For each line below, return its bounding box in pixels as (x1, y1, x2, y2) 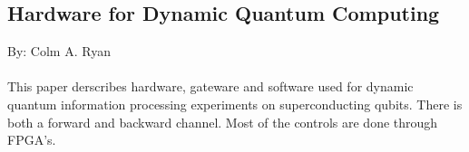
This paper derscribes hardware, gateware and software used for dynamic (7, 77, 414, 96)
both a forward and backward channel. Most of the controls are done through (7, 112, 438, 131)
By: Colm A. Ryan (7, 42, 111, 61)
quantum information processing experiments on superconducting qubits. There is (7, 94, 463, 113)
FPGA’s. (7, 130, 56, 149)
